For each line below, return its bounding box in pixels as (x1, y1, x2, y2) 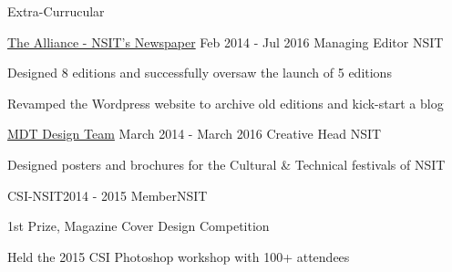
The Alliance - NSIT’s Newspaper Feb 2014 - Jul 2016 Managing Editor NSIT (7, 32, 444, 51)
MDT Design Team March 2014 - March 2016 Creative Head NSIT (7, 124, 382, 143)
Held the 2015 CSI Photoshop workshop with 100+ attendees (7, 246, 350, 266)
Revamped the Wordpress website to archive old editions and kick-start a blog (7, 93, 444, 112)
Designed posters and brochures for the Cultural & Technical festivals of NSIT (7, 154, 446, 173)
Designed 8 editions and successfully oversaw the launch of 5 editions (7, 63, 392, 82)
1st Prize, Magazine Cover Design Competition (7, 216, 270, 235)
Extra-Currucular (7, 2, 105, 20)
